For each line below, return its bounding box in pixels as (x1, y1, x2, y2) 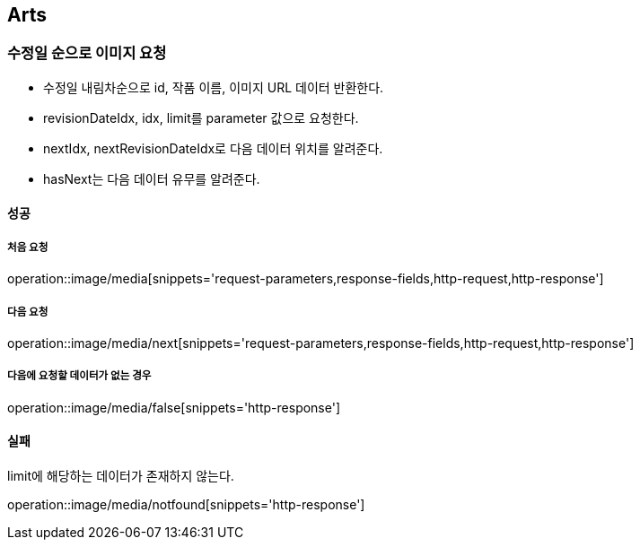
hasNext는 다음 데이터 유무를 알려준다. (43, 170, 260, 187)
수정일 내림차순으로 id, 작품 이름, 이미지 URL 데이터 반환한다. (43, 79, 384, 95)
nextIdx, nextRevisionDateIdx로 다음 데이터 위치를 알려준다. (43, 140, 383, 156)
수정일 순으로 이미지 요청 (7, 44, 167, 63)
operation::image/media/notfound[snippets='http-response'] (7, 496, 365, 512)
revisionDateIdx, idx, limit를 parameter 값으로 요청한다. (43, 109, 359, 126)
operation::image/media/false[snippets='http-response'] (7, 399, 341, 415)
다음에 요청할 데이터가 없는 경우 (7, 369, 152, 383)
